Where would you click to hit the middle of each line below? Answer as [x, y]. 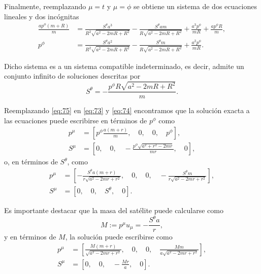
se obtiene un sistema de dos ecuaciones [195, 6]
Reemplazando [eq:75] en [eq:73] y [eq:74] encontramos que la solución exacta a [127, 110]
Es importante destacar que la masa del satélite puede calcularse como [114, 210]
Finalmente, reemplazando [45, 6]
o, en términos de [31, 162]
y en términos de [30, 237]
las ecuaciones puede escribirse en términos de [76, 120]
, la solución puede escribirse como [119, 237]
